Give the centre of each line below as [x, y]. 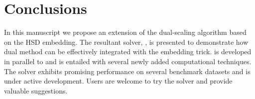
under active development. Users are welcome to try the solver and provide [118, 81]
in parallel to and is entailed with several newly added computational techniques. [128, 61]
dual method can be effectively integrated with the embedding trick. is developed [128, 51]
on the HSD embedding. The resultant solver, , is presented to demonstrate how [126, 42]
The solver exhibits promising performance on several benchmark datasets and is [127, 71]
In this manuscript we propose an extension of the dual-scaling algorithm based [125, 32]
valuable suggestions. [36, 90]
